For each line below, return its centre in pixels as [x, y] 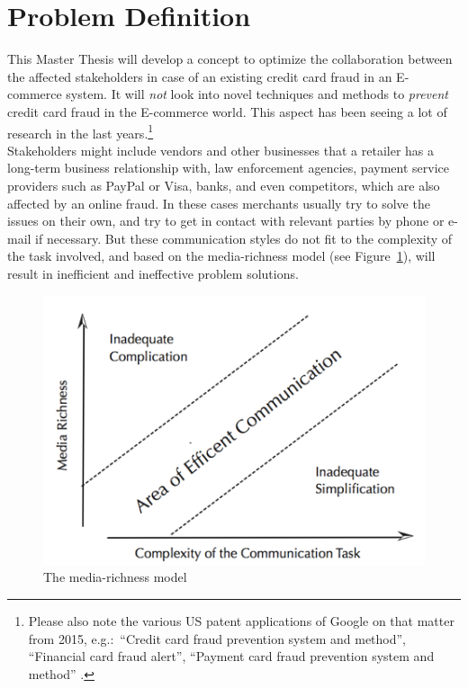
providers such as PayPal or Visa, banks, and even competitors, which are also [224, 185]
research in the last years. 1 [81, 131]
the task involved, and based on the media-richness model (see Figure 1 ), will [221, 256]
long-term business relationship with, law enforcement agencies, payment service [228, 168]
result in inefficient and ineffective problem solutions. [153, 273]
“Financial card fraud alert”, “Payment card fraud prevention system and [231, 656]
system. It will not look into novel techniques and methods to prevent [257, 94]
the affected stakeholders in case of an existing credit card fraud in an [200, 76]
